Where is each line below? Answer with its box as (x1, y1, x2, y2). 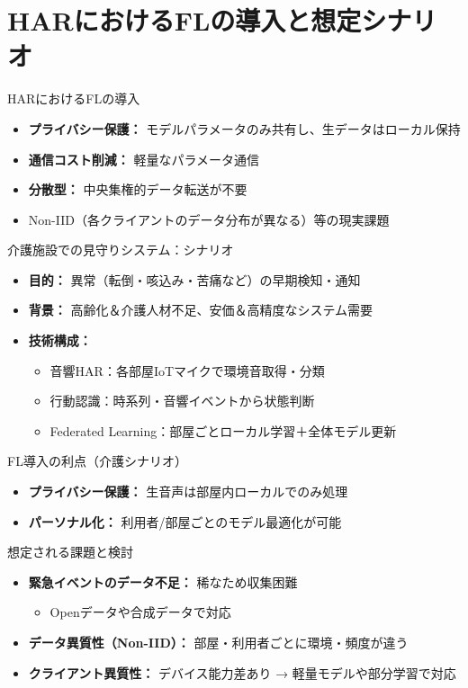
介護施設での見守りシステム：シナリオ (7, 240, 234, 259)
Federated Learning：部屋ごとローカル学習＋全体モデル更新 (49, 421, 397, 440)
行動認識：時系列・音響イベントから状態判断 (49, 391, 315, 410)
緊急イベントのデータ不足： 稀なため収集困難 (28, 572, 298, 591)
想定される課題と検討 (7, 542, 133, 561)
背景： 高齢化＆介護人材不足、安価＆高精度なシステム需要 (28, 300, 373, 319)
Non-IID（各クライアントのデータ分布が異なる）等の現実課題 (28, 210, 390, 228)
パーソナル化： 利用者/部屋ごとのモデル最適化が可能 (28, 512, 342, 531)
